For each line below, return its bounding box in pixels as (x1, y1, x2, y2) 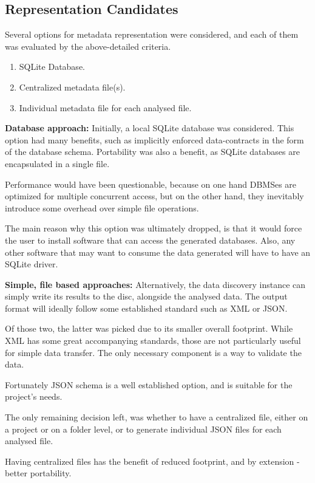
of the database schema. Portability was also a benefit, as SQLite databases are (5, 145, 300, 158)
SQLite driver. (5, 258, 58, 270)
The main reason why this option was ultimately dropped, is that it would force (5, 222, 302, 235)
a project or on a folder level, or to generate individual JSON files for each (5, 422, 282, 435)
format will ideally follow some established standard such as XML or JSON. (5, 301, 288, 314)
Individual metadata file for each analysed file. (19, 101, 192, 114)
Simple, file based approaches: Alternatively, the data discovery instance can (5, 278, 306, 290)
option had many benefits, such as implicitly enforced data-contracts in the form (5, 133, 304, 146)
